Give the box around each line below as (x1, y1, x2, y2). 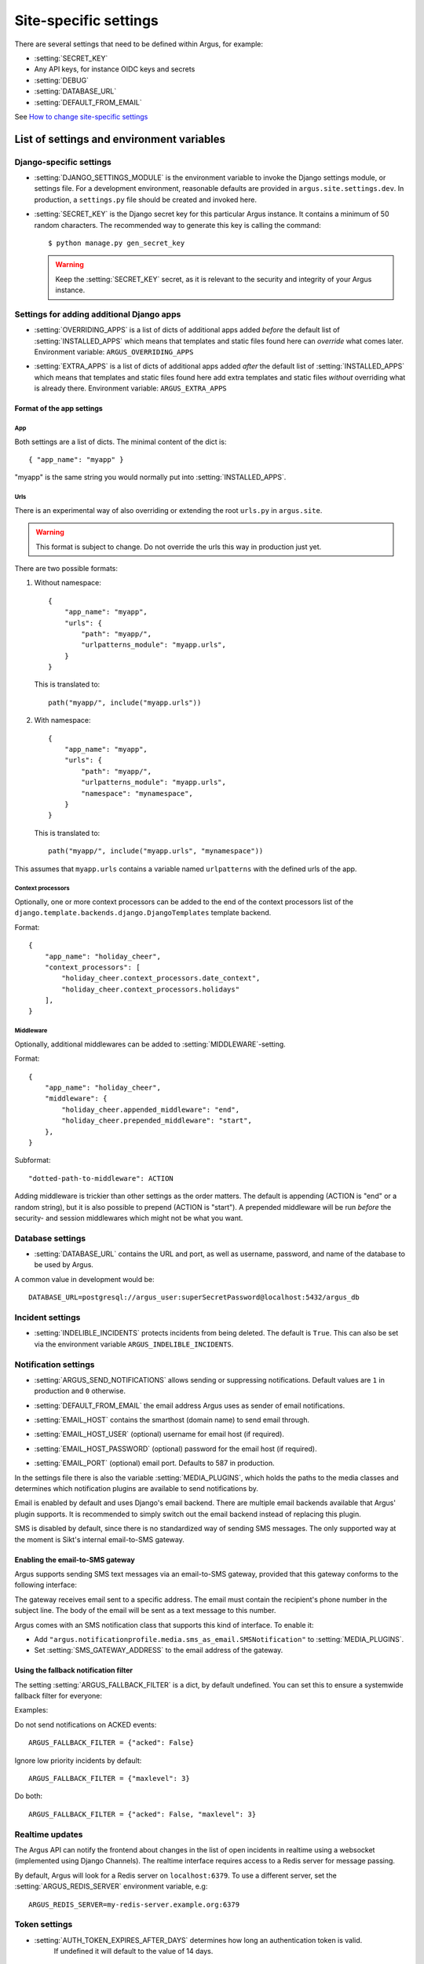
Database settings (14, 1233, 86, 1244)
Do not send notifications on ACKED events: (14, 1720, 157, 1729)
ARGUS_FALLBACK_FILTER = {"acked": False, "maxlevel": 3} (28, 1809, 257, 1819)
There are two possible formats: (14, 563, 118, 573)
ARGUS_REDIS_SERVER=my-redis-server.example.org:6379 (28, 1900, 239, 1909)
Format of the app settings (14, 404, 104, 413)
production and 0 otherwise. (34, 1387, 126, 1396)
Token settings (14, 1919, 73, 1930)
